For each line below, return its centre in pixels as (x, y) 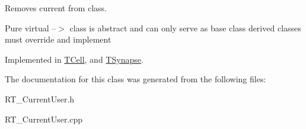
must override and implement (58, 39)
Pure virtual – (31, 28)
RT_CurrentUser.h (40, 99)
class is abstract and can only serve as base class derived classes (185, 28)
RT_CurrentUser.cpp (44, 119)
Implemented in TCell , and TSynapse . (74, 59)
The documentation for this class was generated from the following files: (136, 79)
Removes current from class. (56, 8)
